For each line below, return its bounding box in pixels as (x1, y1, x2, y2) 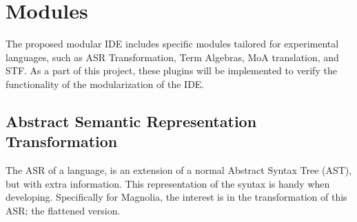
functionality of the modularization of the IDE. (6, 76, 205, 91)
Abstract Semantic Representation (6, 110, 257, 131)
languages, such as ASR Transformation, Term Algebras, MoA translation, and (6, 49, 339, 64)
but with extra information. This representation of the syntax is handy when (6, 176, 330, 190)
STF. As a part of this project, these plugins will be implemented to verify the (6, 63, 337, 78)
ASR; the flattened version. (6, 203, 121, 217)
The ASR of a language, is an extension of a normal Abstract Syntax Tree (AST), (6, 163, 352, 177)
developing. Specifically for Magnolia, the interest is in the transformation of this (6, 190, 347, 204)
